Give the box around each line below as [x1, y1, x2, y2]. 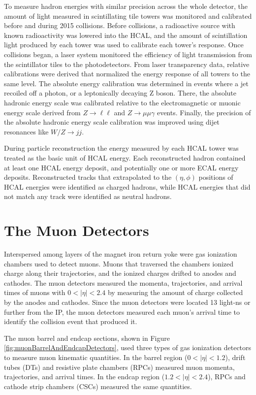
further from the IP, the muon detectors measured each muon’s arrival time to [4, 306, 240, 317]
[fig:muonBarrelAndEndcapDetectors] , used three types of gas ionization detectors [4, 342, 252, 353]
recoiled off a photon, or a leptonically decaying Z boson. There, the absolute [4, 88, 236, 98]
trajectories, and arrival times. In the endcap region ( [4, 371, 165, 382]
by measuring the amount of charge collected [107, 287, 243, 297]
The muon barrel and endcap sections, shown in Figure [4, 332, 170, 343]
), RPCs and [208, 371, 246, 382]
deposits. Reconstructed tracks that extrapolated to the [4, 172, 172, 182]
